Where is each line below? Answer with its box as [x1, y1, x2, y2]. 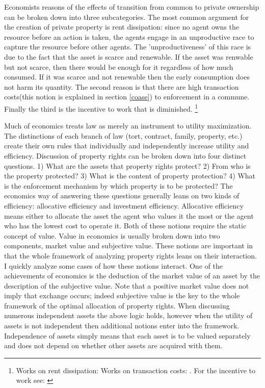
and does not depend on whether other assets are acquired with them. [4, 340, 223, 351]
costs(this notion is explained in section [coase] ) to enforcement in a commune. [4, 91, 250, 102]
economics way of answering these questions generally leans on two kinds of [4, 190, 240, 201]
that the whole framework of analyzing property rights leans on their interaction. [4, 250, 257, 261]
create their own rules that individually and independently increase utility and [4, 140, 249, 151]
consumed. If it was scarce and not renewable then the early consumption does [4, 71, 250, 82]
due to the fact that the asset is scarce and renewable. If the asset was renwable [4, 51, 253, 62]
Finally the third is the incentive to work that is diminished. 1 [4, 101, 198, 114]
